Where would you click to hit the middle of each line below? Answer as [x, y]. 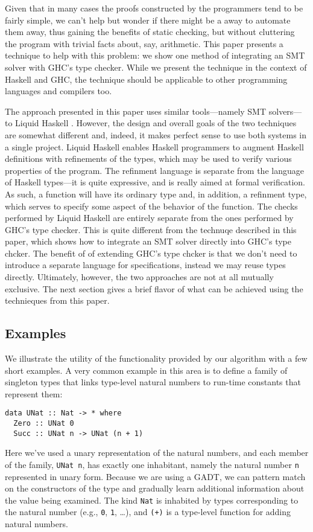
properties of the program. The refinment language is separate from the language [154, 170]
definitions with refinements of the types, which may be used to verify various [148, 159]
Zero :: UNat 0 [44, 424]
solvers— [285, 111]
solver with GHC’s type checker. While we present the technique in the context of [156, 67]
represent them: [34, 393]
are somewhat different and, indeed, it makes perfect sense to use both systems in [156, 134]
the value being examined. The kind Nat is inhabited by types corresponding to [152, 500]
